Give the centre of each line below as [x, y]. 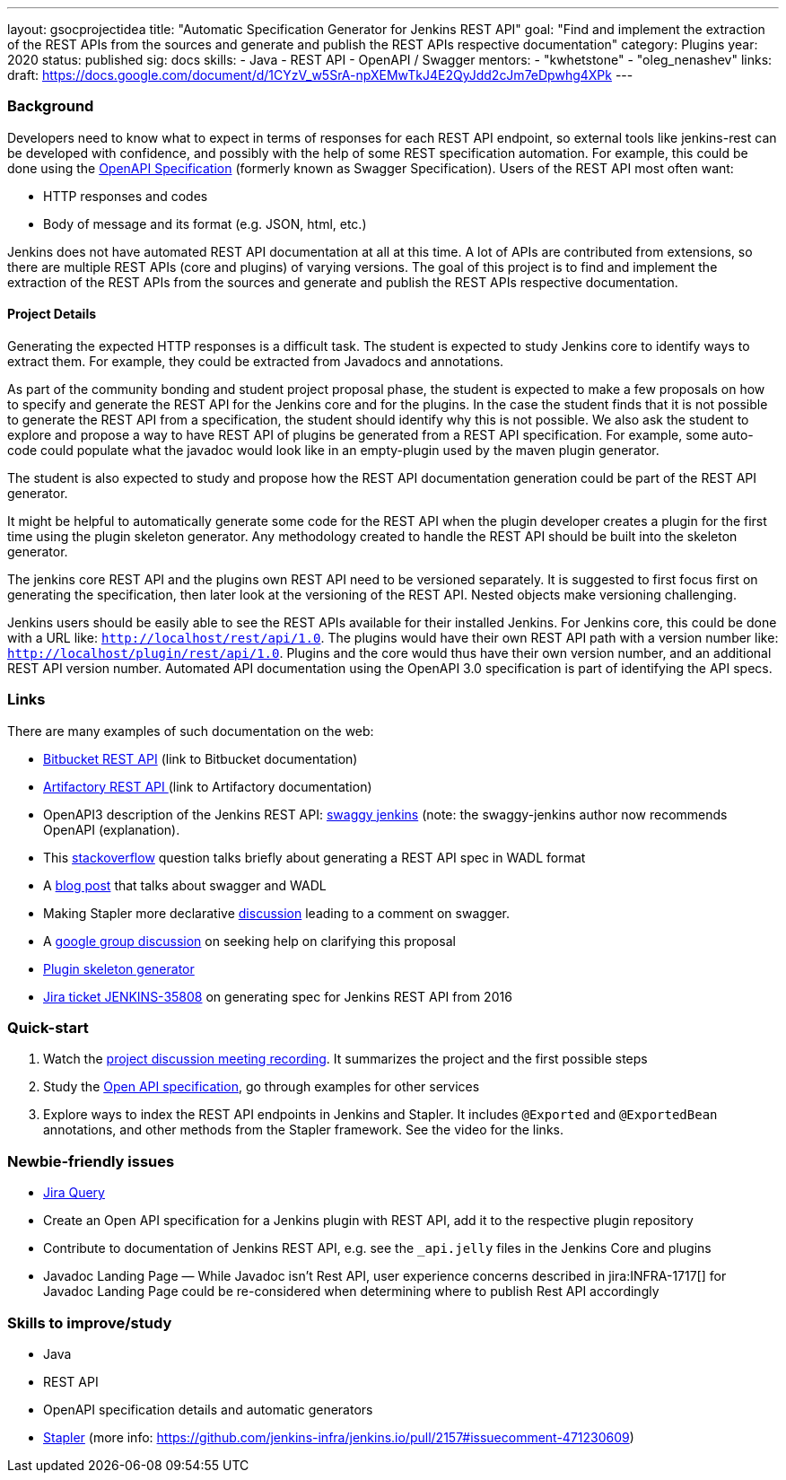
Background [51, 106]
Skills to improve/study [90, 1322]
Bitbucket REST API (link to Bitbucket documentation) [201, 758]
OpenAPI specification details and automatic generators [208, 1409]
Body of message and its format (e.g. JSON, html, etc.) [205, 223]
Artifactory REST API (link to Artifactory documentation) [208, 786]
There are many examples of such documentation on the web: [191, 731]
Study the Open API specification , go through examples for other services [262, 1087]
